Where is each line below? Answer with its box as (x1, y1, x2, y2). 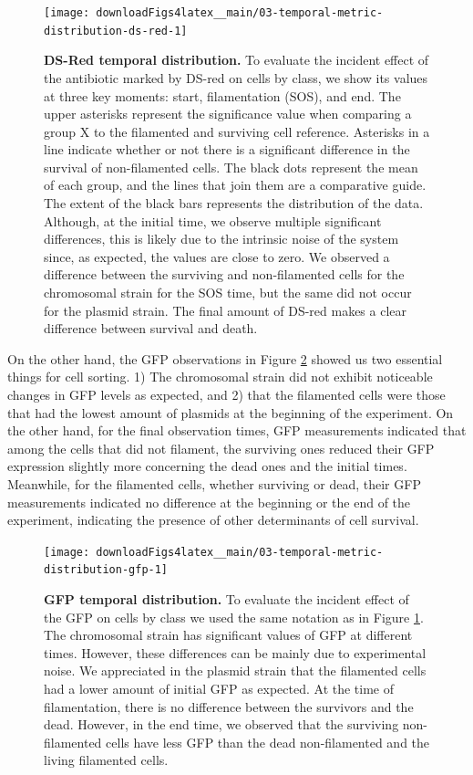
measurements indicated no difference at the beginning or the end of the (7, 492, 411, 511)
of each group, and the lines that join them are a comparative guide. (44, 175, 427, 194)
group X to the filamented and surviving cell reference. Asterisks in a (44, 121, 430, 141)
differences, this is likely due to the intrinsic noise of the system (44, 229, 399, 248)
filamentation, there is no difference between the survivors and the (44, 696, 414, 716)
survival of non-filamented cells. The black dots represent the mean (44, 157, 418, 176)
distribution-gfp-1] (44, 563, 169, 577)
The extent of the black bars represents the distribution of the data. (44, 194, 424, 213)
